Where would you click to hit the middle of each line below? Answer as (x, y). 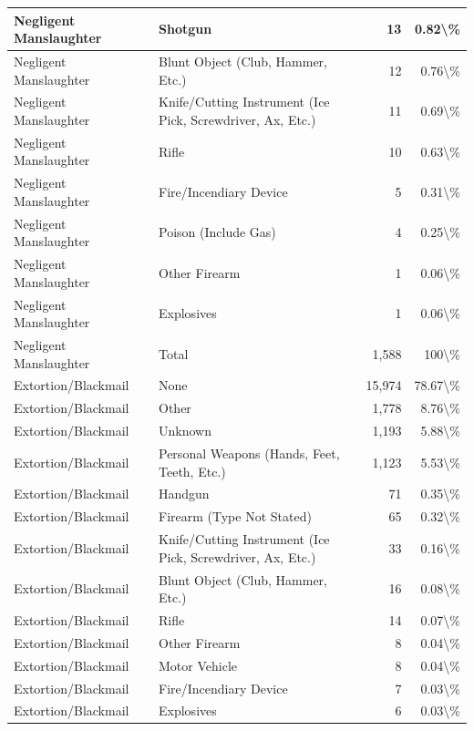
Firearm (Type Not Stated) (235, 516)
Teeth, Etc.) (192, 471)
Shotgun (185, 29)
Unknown (185, 431)
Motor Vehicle (198, 665)
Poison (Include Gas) (217, 232)
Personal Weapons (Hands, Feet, (249, 453)
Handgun (184, 494)
